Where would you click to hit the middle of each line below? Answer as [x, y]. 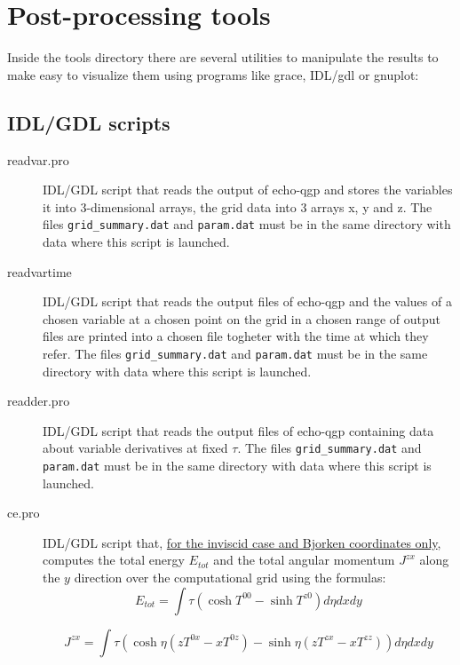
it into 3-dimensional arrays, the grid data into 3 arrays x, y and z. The [238, 206]
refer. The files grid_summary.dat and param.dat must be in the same [235, 353]
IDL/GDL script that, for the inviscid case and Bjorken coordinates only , [242, 542]
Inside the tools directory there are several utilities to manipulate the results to [223, 57]
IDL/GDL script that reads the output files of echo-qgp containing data [238, 430]
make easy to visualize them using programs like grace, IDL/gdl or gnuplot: [213, 74]
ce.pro [24, 513]
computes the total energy [114, 560]
